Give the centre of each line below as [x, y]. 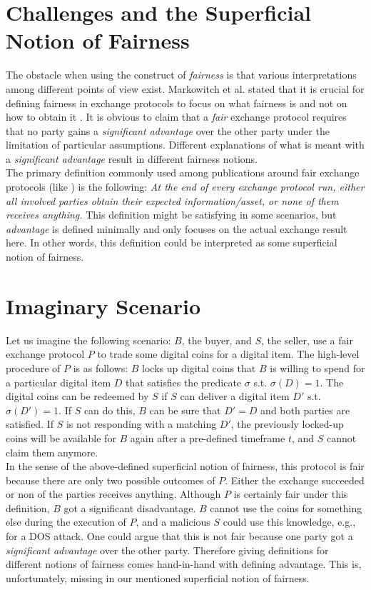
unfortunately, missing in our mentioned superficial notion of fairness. [158, 577]
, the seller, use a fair [307, 340]
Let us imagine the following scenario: [88, 340]
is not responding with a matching [141, 424]
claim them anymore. [52, 452]
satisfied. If [30, 424]
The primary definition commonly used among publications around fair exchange [183, 172]
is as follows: [101, 367]
